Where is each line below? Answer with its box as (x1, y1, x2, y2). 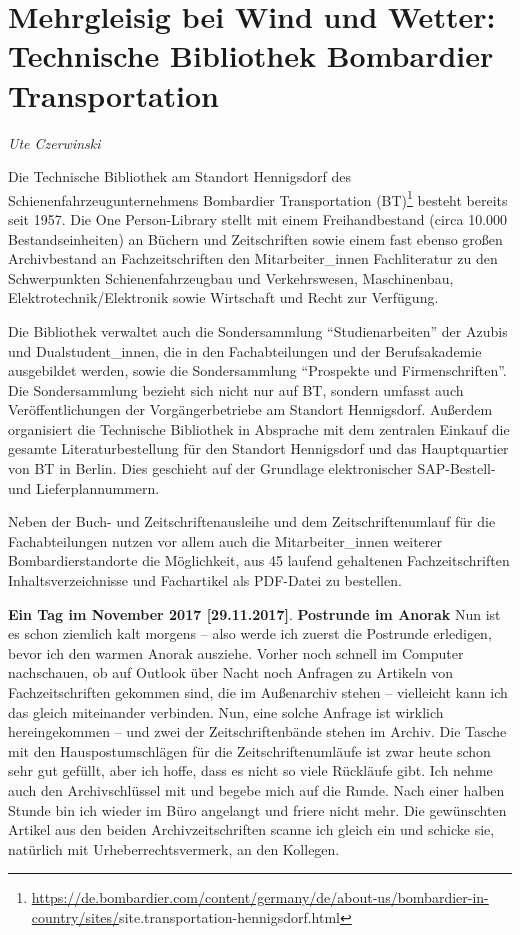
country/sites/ (31, 906, 120, 927)
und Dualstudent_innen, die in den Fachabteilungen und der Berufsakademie (8, 340, 482, 361)
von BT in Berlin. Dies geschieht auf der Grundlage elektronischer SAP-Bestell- (8, 458, 496, 479)
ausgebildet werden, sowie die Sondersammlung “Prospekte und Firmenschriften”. (8, 360, 507, 381)
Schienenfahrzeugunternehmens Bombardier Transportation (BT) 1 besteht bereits (8, 186, 508, 210)
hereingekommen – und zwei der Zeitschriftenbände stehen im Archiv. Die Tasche (8, 721, 507, 742)
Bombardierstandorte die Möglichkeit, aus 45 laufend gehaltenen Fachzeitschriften (8, 550, 510, 571)
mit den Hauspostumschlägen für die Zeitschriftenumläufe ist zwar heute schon (8, 740, 491, 761)
